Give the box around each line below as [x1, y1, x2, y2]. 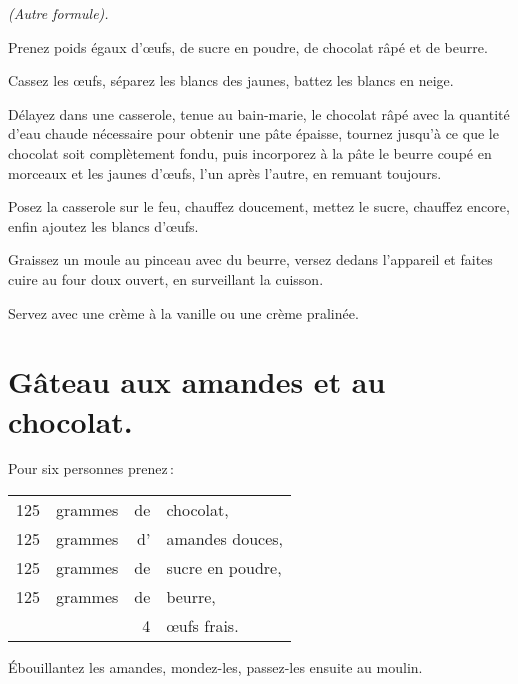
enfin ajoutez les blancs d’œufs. [8, 215, 199, 236]
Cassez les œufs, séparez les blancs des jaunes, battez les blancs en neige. [8, 70, 454, 91]
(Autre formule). [8, 3, 109, 23]
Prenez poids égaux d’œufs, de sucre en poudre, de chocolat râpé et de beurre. [8, 36, 488, 57]
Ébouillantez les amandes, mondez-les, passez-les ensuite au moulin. [8, 657, 423, 678]
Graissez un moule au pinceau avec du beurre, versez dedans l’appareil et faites [8, 249, 493, 270]
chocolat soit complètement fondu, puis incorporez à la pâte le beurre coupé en [8, 142, 492, 163]
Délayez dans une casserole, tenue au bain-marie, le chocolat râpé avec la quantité [8, 103, 510, 124]
